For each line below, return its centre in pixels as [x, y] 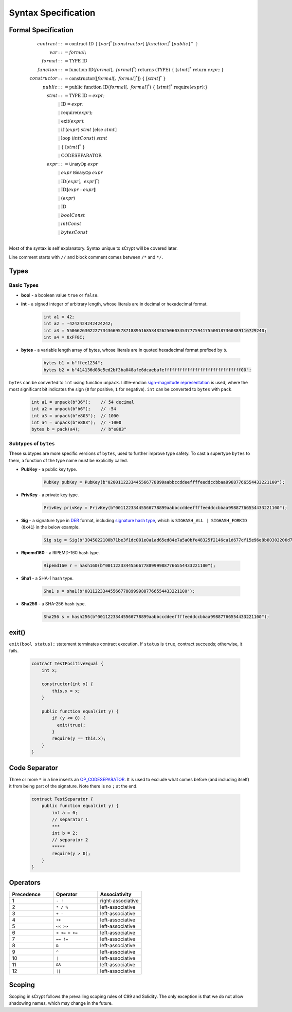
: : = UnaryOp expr [78, 164]
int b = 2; [65, 833]
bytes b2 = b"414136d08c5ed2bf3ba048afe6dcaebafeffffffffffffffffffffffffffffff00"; [147, 370]
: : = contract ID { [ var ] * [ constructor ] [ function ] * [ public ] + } [128, 44]
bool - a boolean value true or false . [60, 295]
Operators [25, 883]
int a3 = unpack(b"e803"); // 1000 [75, 416]
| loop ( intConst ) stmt [83, 138]
